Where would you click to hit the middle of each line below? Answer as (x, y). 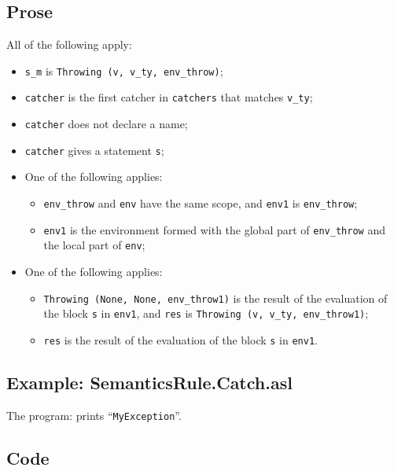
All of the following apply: (69, 44)
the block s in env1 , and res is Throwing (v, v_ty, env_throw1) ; (206, 313)
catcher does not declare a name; (106, 124)
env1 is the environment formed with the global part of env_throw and (214, 229)
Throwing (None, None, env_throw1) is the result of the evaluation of (215, 298)
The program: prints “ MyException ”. (94, 415)
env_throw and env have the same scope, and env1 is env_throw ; (201, 203)
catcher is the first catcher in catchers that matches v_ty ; (169, 97)
